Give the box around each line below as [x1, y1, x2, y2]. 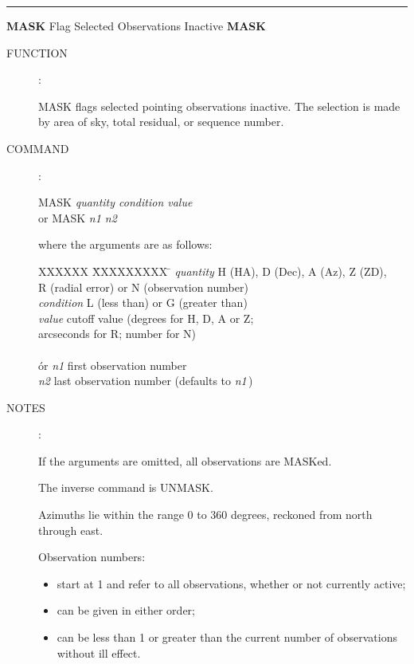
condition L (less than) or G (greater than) [38, 294, 248, 311]
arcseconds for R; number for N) [38, 325, 197, 342]
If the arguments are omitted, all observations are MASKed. [38, 452, 332, 469]
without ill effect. [57, 644, 141, 661]
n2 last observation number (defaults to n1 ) [38, 372, 253, 389]
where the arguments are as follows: [38, 236, 213, 253]
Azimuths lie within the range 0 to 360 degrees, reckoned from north [38, 506, 373, 523]
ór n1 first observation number [38, 356, 187, 373]
